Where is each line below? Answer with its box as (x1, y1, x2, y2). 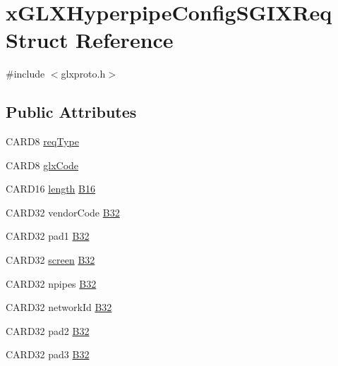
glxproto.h (61, 66, 106, 81)
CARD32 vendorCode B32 (6, 205, 120, 219)
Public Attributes (6, 101, 137, 123)
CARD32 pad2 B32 (6, 323, 90, 338)
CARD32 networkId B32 (6, 300, 112, 315)
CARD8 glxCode (6, 157, 79, 172)
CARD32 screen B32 (6, 252, 95, 267)
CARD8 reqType (6, 134, 79, 149)
